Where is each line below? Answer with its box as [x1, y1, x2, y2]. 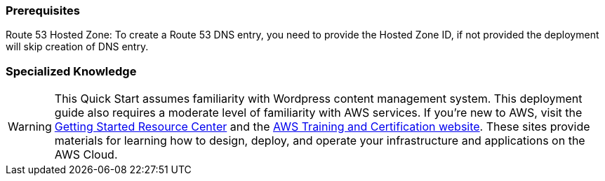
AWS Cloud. [54, 147, 118, 162]
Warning [8, 120, 52, 134]
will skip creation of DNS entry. [6, 41, 149, 53]
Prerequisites [6, 3, 80, 17]
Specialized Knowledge [6, 64, 137, 78]
